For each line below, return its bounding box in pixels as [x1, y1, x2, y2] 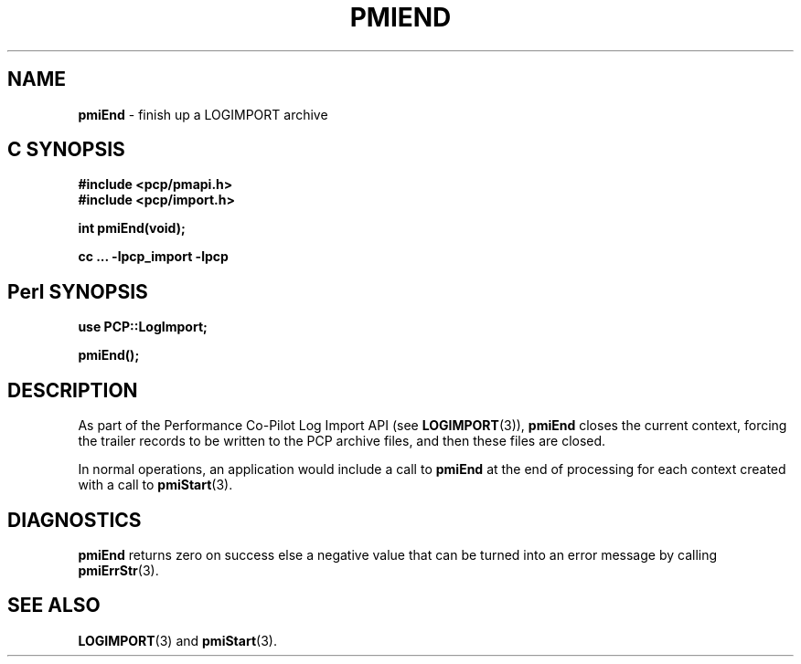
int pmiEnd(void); [78, 220, 186, 237]
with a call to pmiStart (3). [78, 477, 233, 493]
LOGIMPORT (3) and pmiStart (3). [78, 632, 277, 648]
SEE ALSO [7, 594, 101, 617]
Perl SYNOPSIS [7, 279, 148, 303]
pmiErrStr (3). [78, 562, 159, 578]
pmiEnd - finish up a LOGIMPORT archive [78, 106, 328, 122]
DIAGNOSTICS [7, 508, 142, 532]
